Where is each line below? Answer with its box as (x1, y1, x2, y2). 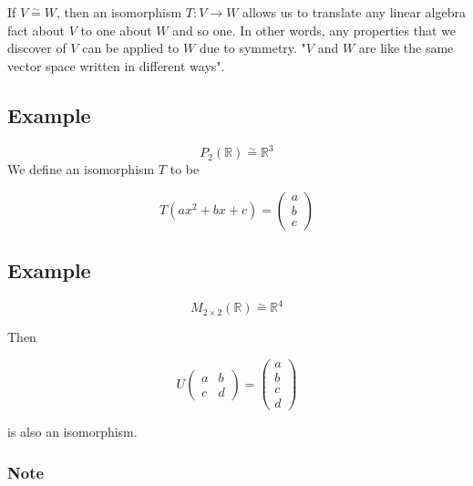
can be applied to (82, 38, 180, 57)
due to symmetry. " (199, 38, 306, 57)
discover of (7, 38, 67, 57)
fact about (7, 20, 66, 39)
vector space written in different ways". (7, 56, 225, 75)
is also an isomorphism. (7, 422, 138, 441)
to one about (80, 20, 152, 39)
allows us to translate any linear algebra (242, 3, 466, 21)
